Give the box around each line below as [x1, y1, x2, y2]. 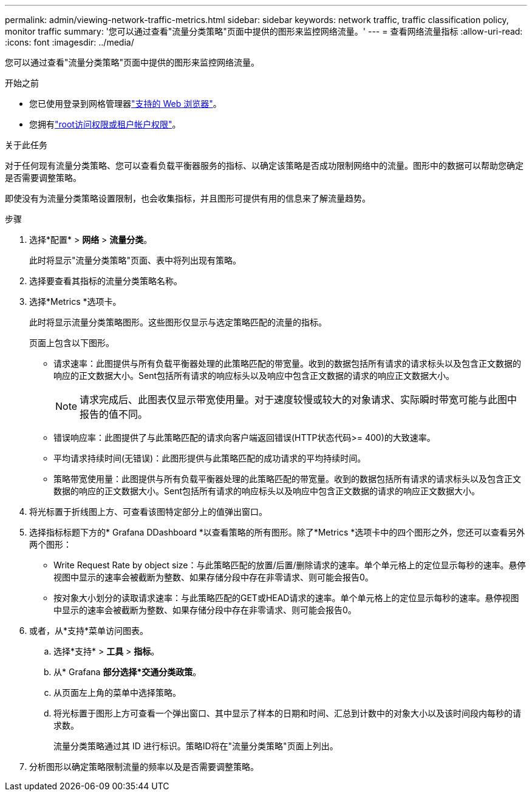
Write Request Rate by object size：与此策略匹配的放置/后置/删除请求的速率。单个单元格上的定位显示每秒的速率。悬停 [53, 560, 526, 570]
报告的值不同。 [80, 408, 148, 420]
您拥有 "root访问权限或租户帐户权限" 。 [29, 119, 181, 129]
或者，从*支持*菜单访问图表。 [29, 625, 149, 636]
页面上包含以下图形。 [29, 338, 114, 348]
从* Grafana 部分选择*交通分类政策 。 [53, 667, 202, 677]
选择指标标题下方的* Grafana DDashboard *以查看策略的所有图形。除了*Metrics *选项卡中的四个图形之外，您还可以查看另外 [29, 527, 525, 537]
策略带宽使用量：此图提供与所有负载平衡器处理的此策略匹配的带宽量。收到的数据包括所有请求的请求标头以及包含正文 [53, 474, 521, 484]
